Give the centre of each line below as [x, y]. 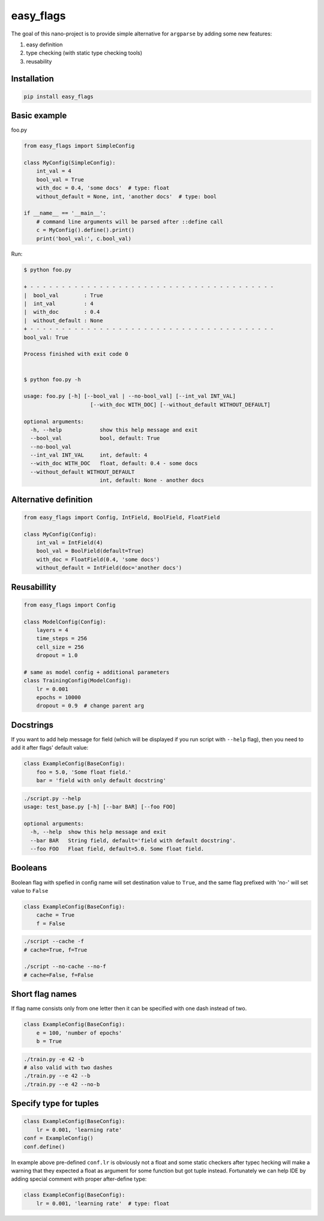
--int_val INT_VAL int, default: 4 [89, 455]
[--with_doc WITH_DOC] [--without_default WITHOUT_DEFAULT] [181, 405]
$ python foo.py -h [52, 379]
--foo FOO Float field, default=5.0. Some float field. [117, 849]
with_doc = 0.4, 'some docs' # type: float [103, 188]
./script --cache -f [54, 941]
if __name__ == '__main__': [65, 213]
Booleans [29, 868]
